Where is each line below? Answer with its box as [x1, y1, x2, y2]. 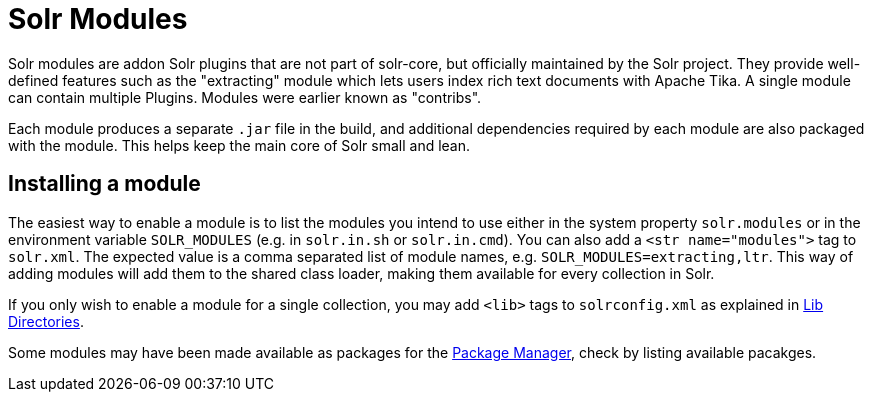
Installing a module [8, 171, 201, 197]
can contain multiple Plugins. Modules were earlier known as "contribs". [8, 88, 482, 106]
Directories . [8, 312, 84, 330]
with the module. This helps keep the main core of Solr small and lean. [8, 136, 471, 154]
